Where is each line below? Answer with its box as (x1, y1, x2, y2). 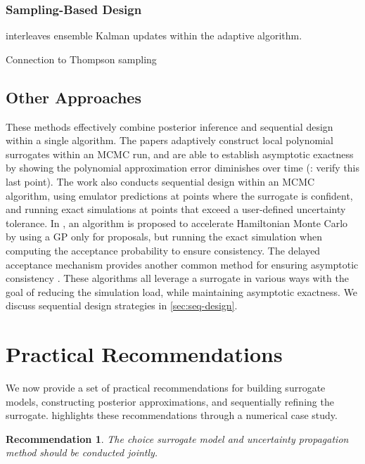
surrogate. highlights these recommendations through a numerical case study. (6, 408, 338, 423)
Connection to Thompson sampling (6, 51, 157, 66)
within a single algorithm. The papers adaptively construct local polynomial (6, 133, 333, 148)
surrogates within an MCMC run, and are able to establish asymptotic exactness (6, 146, 354, 161)
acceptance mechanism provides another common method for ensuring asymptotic (6, 257, 359, 271)
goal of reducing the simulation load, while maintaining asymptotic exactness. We (6, 284, 358, 299)
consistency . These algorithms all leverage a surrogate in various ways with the (6, 271, 349, 285)
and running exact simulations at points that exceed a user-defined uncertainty (6, 202, 346, 217)
